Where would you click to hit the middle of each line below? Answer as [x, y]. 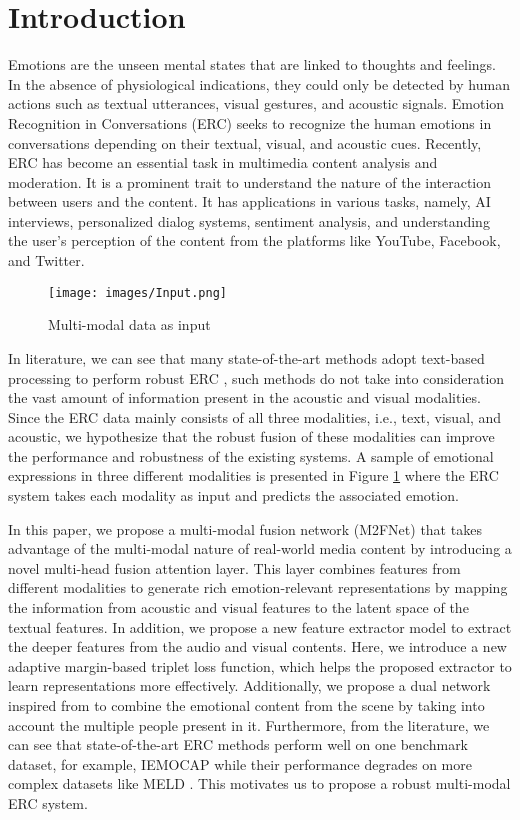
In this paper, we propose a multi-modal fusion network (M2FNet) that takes [245, 528]
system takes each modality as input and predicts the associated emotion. [233, 495]
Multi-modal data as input [129, 324]
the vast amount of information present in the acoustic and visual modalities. [244, 397]
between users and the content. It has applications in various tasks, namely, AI [249, 201]
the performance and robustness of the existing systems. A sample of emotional [251, 455]
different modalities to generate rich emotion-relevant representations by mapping [258, 587]
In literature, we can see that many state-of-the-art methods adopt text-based [246, 357]
